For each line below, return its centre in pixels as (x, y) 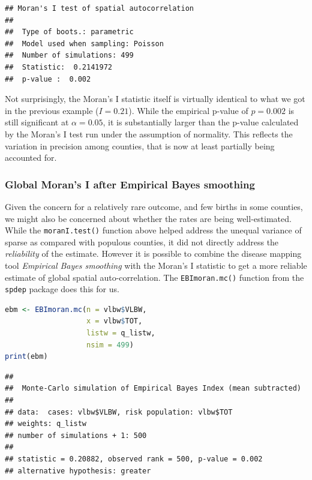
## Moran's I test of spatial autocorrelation (99, 8)
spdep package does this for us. (62, 289)
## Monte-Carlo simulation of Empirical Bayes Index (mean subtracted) (153, 388)
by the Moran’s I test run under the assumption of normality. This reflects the (149, 133)
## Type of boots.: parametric (69, 32)
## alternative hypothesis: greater (78, 471)
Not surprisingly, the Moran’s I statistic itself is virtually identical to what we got (155, 99)
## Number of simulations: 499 (69, 55)
